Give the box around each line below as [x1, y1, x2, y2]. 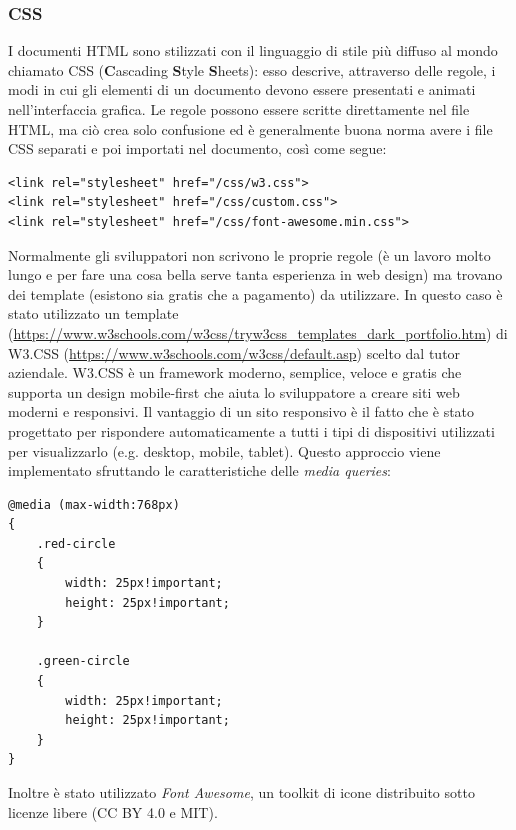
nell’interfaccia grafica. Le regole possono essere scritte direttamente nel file [8, 99, 470, 119]
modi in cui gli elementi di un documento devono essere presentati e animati [8, 79, 476, 100]
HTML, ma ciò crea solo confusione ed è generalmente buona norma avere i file [8, 118, 493, 139]
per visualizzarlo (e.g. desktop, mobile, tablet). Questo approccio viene [8, 440, 441, 461]
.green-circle [36, 654, 130, 669]
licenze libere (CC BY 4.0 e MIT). [8, 801, 218, 822]
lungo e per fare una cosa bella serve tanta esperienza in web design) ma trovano [8, 264, 503, 285]
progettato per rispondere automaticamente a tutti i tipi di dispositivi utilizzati [8, 420, 495, 441]
